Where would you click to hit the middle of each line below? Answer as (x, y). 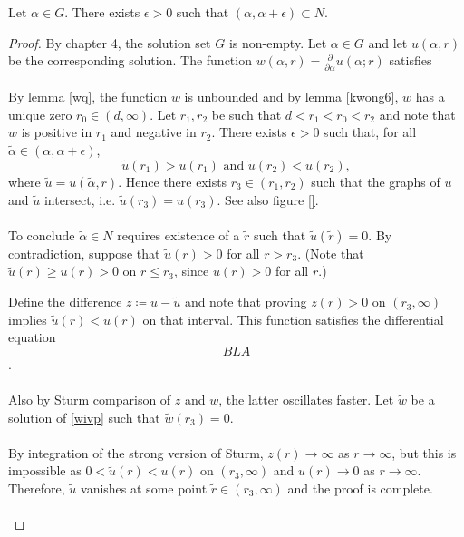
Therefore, (37, 488)
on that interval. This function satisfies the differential (293, 319)
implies (28, 319)
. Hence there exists (173, 181)
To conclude (42, 234)
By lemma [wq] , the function (88, 97)
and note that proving (246, 302)
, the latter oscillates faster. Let (306, 400)
